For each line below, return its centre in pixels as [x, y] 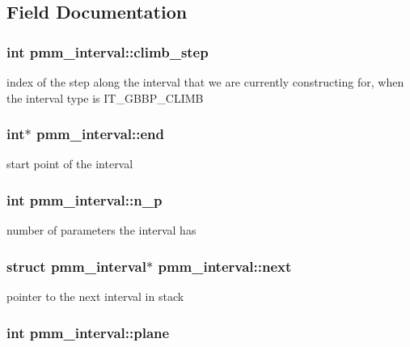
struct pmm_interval [76, 266]
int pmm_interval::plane [88, 332]
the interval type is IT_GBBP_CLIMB [105, 97]
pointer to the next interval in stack [95, 296]
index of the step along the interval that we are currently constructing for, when [205, 82]
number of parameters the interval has [101, 230]
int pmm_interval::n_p [85, 199]
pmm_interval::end [100, 134]
